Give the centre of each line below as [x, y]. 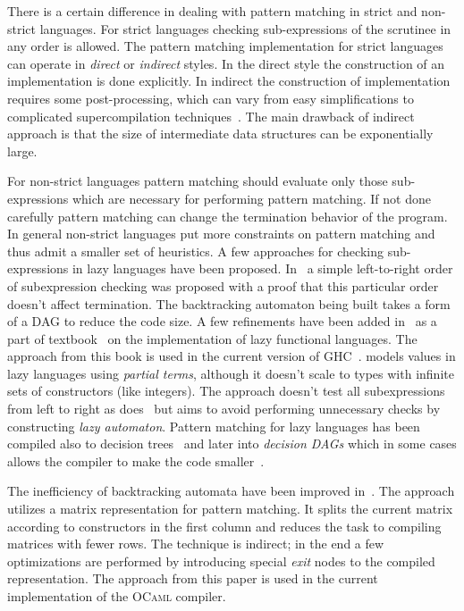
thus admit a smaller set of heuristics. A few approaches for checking [195, 251]
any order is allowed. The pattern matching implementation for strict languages [225, 46]
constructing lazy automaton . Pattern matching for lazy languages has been [214, 426]
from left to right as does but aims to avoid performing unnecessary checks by [224, 409]
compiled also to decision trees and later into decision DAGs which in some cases [232, 444]
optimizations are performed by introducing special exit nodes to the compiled [221, 561]
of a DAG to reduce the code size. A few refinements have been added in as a [222, 321]
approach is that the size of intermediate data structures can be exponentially [220, 134]
